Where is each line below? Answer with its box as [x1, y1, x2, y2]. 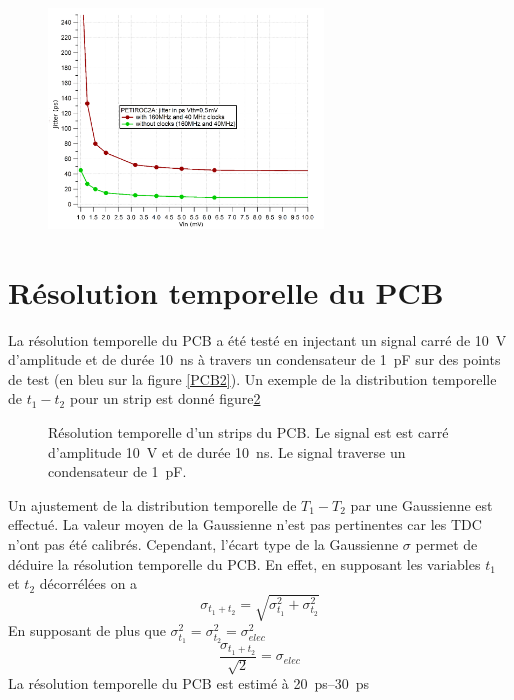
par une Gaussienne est [350, 494, 493, 515]
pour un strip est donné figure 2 [69, 388, 261, 409]
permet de [415, 534, 478, 555]
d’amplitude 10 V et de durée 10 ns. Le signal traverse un [48, 441, 406, 462]
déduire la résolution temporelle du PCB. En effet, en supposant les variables [8, 553, 481, 574]
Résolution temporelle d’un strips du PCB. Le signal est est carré [48, 422, 449, 443]
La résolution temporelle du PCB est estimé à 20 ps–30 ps [8, 673, 370, 694]
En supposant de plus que [8, 620, 166, 641]
